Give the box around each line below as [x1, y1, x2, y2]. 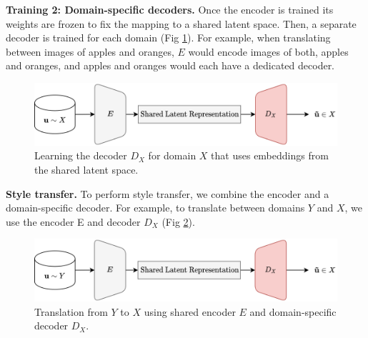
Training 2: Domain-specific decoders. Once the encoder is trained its [6, 2, 334, 16]
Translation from [34, 304, 108, 319]
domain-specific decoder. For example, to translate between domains [6, 200, 305, 215]
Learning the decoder [34, 148, 127, 163]
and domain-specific [249, 304, 337, 319]
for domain [148, 148, 197, 163]
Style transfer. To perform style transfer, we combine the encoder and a [6, 186, 329, 201]
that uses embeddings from [211, 148, 329, 163]
